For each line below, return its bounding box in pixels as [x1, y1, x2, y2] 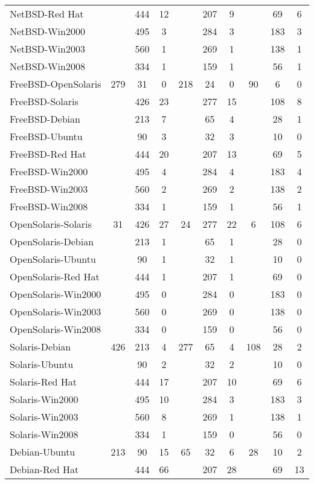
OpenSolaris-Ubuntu [10, 252, 96, 266]
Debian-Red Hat [10, 462, 79, 476]
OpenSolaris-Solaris [10, 217, 92, 231]
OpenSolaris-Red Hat [10, 269, 100, 283]
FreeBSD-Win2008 [10, 199, 88, 213]
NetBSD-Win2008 [10, 59, 85, 73]
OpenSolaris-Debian [10, 234, 94, 248]
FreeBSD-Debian [10, 112, 80, 126]
